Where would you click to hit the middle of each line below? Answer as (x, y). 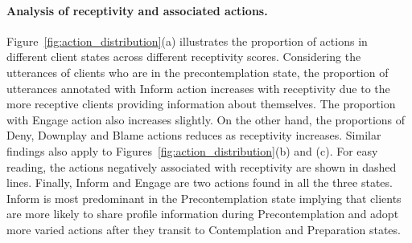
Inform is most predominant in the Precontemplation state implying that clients (204, 198)
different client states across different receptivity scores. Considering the (184, 57)
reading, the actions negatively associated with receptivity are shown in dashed (202, 166)
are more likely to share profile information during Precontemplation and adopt (203, 214)
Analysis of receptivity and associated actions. (137, 10)
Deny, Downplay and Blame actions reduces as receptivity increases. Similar (194, 135)
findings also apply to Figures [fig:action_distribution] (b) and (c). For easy (192, 150)
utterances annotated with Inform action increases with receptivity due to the (198, 88)
